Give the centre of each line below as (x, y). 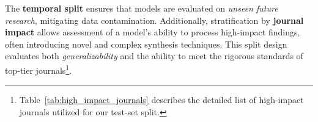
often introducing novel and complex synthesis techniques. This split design (146, 44)
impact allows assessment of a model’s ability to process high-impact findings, (153, 32)
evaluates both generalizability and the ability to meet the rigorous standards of (154, 56)
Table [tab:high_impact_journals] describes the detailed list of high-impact (161, 100)
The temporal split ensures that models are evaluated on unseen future (142, 8)
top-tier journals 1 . (39, 69)
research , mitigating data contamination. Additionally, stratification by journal (154, 20)
